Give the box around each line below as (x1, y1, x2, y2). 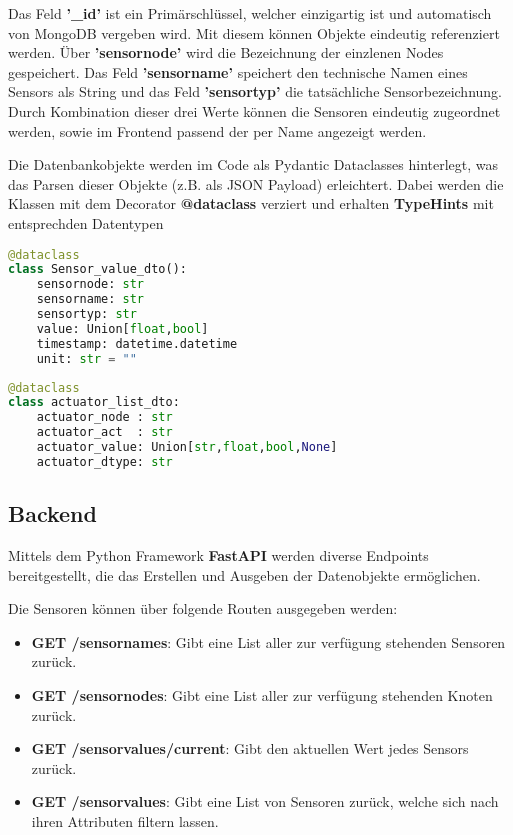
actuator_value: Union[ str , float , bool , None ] (36, 440, 338, 455)
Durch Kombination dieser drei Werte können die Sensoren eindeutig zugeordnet (8, 100, 501, 121)
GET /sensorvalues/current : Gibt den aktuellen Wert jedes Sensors (31, 738, 469, 759)
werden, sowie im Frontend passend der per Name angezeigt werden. (8, 120, 427, 141)
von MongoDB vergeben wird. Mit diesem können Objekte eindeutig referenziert (8, 22, 500, 43)
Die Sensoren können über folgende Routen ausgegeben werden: (8, 598, 398, 619)
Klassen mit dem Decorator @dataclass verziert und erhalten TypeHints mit (8, 193, 494, 214)
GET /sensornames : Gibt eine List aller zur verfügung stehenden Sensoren (31, 631, 506, 652)
